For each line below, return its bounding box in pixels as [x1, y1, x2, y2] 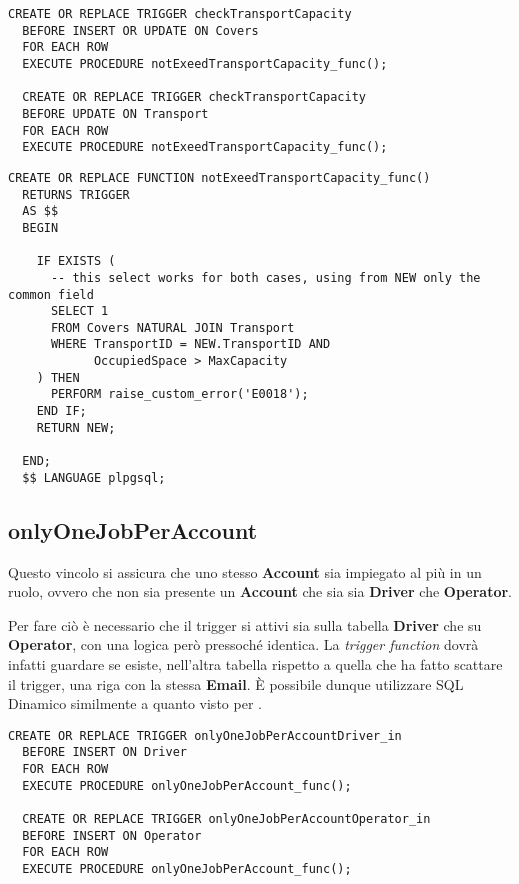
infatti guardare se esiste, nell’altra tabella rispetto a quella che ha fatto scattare [8, 653, 503, 674]
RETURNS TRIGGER [22, 187, 130, 202]
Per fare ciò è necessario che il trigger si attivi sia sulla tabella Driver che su [8, 614, 482, 635]
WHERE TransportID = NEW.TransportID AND [50, 337, 331, 352]
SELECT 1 [50, 304, 109, 319]
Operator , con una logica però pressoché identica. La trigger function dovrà [8, 634, 479, 655]
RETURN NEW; [36, 420, 116, 435]
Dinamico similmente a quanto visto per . [8, 693, 262, 714]
